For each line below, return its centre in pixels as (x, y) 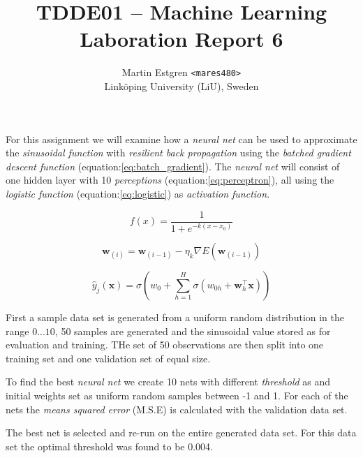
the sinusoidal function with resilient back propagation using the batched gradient (178, 153)
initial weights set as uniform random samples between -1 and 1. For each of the (177, 395)
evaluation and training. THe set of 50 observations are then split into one (165, 345)
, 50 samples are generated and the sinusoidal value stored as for (193, 331)
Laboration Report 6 (181, 39)
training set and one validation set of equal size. (108, 358)
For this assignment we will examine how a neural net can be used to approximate (181, 139)
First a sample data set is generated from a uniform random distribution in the (175, 317)
